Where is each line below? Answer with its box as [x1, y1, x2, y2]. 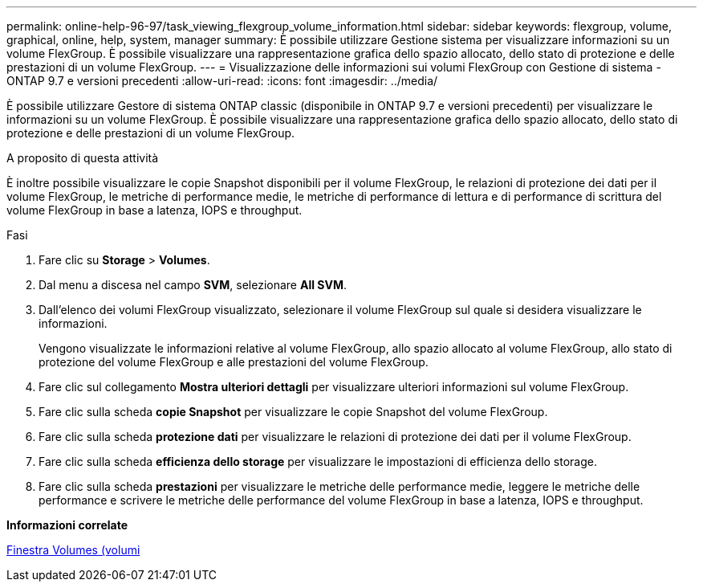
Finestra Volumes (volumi [6, 543, 140, 557]
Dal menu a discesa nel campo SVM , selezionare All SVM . [39, 278, 347, 292]
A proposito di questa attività [6, 151, 159, 165]
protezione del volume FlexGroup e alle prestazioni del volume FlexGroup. [39, 355, 429, 369]
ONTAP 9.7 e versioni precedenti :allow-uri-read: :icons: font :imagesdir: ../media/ [6, 74, 438, 88]
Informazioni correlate [6, 518, 128, 532]
